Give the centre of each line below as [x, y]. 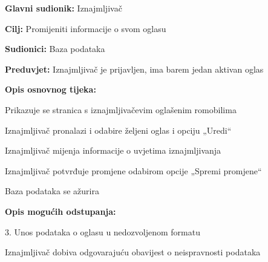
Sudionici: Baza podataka [55, 49]
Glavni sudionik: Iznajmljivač [64, 8]
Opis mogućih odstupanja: [60, 211]
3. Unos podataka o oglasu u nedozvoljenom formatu [103, 231]
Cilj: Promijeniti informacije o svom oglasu [86, 28]
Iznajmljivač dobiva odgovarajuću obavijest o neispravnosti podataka [133, 252]
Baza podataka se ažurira [52, 191]
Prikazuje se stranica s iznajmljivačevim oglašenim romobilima [121, 109]
